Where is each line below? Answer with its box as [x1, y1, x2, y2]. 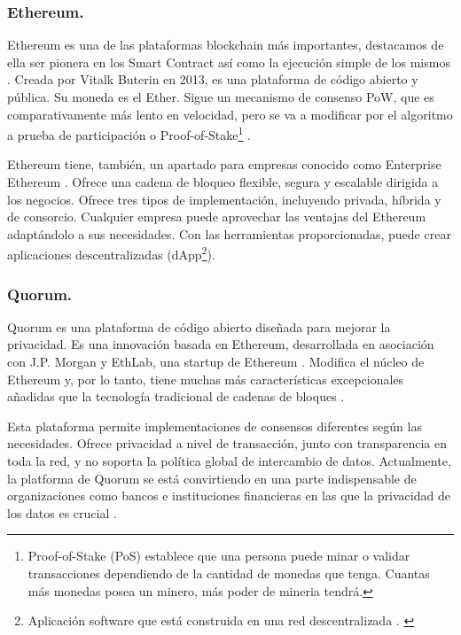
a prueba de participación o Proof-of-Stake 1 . [7, 123, 251, 143]
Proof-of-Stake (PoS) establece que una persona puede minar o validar [27, 546, 410, 565]
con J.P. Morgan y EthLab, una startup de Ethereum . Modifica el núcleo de [7, 352, 425, 371]
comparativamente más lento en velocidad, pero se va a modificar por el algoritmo [7, 105, 453, 123]
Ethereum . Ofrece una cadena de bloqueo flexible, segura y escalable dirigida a [7, 173, 439, 191]
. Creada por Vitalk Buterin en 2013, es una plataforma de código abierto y [7, 70, 418, 89]
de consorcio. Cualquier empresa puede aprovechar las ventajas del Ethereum [7, 207, 426, 226]
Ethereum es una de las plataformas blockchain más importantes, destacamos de [7, 35, 444, 54]
